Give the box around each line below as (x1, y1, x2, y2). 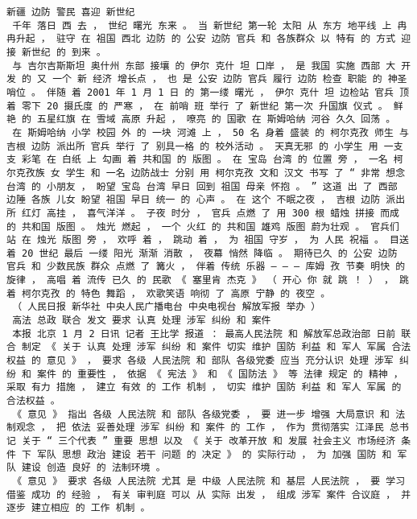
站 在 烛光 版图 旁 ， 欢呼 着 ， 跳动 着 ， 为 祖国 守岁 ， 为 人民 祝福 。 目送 (6, 234, 409, 246)
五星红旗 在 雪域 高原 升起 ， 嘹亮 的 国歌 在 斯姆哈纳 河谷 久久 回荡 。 (37, 113, 396, 126)
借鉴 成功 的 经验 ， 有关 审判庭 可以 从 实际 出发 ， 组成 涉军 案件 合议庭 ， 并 (6, 488, 411, 500)
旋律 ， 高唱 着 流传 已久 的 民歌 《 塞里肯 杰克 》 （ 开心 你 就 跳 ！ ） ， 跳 (6, 274, 409, 286)
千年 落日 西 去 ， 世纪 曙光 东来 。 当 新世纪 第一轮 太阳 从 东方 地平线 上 (12, 19, 392, 31)
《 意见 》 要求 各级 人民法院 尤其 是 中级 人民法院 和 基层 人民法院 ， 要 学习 (12, 475, 406, 487)
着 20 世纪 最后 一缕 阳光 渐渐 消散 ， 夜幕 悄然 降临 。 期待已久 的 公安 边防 (6, 247, 398, 259)
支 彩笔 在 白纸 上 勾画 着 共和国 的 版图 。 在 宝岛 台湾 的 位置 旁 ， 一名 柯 (6, 154, 403, 166)
